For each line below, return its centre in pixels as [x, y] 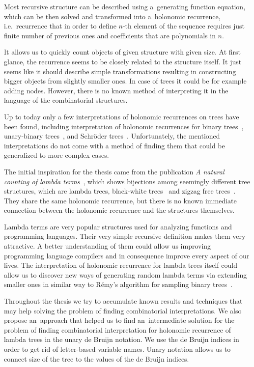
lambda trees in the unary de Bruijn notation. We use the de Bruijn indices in [122, 339]
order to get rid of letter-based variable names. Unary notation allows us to [117, 349]
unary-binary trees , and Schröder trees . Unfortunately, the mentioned [112, 136]
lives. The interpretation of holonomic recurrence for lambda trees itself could [121, 265]
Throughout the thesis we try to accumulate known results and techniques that [123, 301]
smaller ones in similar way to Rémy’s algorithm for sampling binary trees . [118, 284]
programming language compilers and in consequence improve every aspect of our [127, 255]
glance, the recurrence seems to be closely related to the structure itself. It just [123, 61]
